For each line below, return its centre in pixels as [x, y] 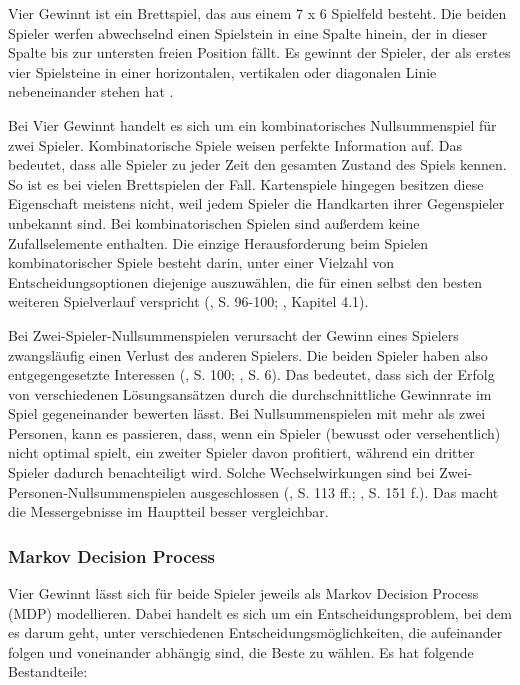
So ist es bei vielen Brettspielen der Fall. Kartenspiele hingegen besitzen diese [246, 183]
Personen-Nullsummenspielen [97, 491]
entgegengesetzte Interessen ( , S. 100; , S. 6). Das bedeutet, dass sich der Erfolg [251, 374]
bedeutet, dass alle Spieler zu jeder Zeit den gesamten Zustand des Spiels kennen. [257, 164]
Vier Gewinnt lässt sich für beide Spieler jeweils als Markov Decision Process [243, 593]
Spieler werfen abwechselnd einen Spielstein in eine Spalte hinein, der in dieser [248, 32]
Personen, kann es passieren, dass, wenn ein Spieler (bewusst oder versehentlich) [254, 432]
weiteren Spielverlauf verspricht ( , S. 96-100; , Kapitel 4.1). [188, 301]
